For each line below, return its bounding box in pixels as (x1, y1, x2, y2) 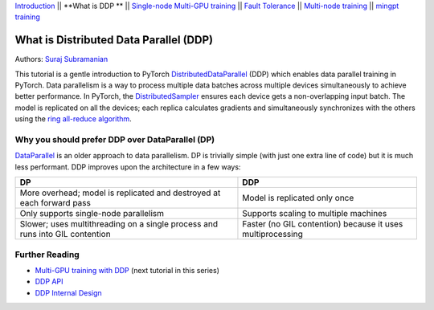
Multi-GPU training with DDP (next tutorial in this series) (35, 265, 220, 275)
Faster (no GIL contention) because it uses (242, 218, 403, 230)
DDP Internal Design (35, 288, 102, 297)
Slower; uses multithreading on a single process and (19, 218, 219, 230)
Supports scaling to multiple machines (242, 208, 387, 219)
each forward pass (19, 198, 92, 209)
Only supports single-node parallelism (19, 208, 165, 219)
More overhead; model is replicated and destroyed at (19, 187, 221, 198)
